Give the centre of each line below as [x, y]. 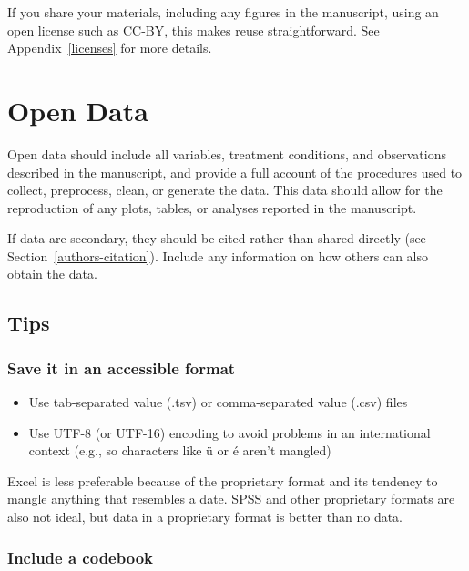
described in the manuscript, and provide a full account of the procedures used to [235, 172]
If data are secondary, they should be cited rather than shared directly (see [217, 238]
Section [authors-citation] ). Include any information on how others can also [218, 255]
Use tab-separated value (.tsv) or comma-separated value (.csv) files [218, 402]
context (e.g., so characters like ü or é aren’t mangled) [180, 450]
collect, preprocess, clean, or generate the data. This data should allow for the [225, 190]
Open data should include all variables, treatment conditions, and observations [227, 153]
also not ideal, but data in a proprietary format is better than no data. [205, 517]
